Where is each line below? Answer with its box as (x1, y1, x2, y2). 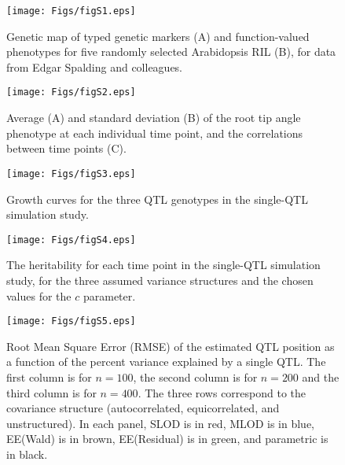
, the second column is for (133, 369, 258, 385)
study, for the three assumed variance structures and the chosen (6, 271, 314, 288)
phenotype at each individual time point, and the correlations (6, 124, 303, 141)
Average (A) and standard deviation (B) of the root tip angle (6, 109, 301, 126)
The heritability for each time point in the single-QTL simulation (6, 256, 321, 273)
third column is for (6, 384, 97, 400)
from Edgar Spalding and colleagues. (6, 58, 182, 75)
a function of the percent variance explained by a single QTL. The (6, 353, 326, 370)
